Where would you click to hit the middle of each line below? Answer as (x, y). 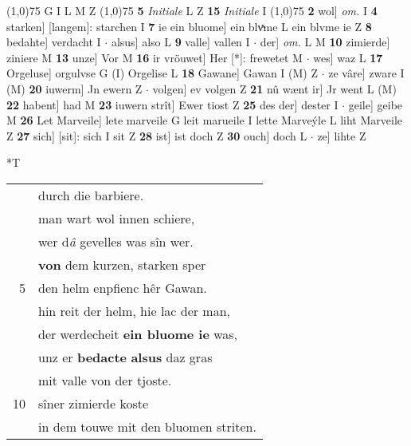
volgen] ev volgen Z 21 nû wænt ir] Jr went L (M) (274, 88)
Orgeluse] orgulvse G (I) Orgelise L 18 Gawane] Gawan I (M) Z (162, 73)
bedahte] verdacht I (54, 42)
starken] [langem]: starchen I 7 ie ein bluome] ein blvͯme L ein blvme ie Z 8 (189, 26)
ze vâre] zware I (366, 73)
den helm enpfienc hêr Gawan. (123, 287)
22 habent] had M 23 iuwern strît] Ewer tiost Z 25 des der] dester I (172, 104)
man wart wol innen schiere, (117, 218)
